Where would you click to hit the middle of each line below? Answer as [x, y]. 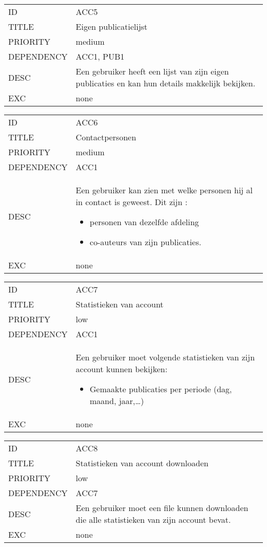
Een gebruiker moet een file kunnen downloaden [162, 508]
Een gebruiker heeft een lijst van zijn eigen [152, 71]
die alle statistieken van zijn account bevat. [153, 519]
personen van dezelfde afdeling [144, 222]
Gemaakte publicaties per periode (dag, [161, 389]
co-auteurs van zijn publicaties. [145, 242]
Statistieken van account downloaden [142, 463]
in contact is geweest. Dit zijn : [131, 202]
